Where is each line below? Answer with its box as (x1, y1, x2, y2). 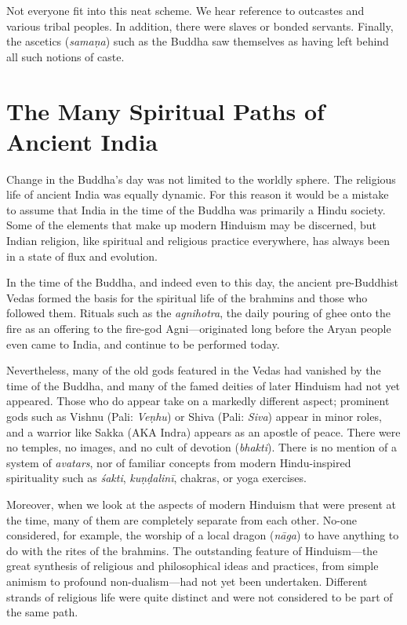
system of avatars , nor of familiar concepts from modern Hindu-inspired (6, 454, 351, 470)
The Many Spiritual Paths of (6, 94, 325, 126)
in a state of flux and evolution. (6, 247, 158, 264)
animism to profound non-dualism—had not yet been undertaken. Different (6, 572, 368, 589)
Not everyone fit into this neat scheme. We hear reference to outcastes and (6, 2, 365, 18)
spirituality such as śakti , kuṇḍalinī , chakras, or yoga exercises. (6, 470, 307, 486)
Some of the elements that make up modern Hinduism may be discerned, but (6, 217, 377, 233)
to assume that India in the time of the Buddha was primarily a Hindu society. (6, 201, 386, 217)
